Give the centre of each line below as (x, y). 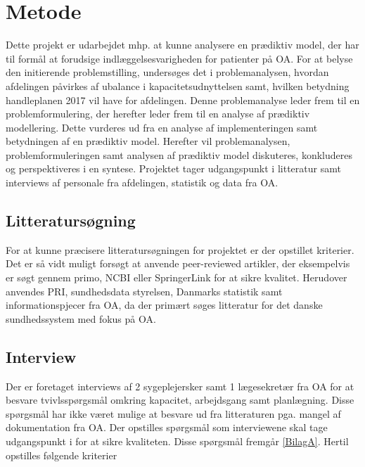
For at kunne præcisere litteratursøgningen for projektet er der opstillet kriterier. (180, 249)
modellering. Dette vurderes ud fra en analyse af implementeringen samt (162, 127)
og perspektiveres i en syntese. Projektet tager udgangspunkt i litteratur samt (173, 168)
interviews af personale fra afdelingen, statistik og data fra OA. (142, 183)
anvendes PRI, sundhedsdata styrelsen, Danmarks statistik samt (144, 291)
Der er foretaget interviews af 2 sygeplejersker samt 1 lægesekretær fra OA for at (180, 386)
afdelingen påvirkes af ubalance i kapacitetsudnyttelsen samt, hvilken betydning (178, 85)
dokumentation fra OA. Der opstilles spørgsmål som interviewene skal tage (167, 427)
